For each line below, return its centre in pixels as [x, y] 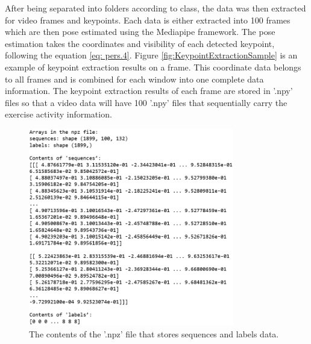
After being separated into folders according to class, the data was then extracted [155, 8]
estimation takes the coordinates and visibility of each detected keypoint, [140, 43]
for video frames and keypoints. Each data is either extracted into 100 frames [148, 20]
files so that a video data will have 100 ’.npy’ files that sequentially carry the [146, 102]
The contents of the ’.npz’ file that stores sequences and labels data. [154, 333]
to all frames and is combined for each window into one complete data [134, 79]
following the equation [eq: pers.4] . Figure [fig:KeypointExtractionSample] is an [151, 55]
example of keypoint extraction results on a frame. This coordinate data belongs [153, 67]
